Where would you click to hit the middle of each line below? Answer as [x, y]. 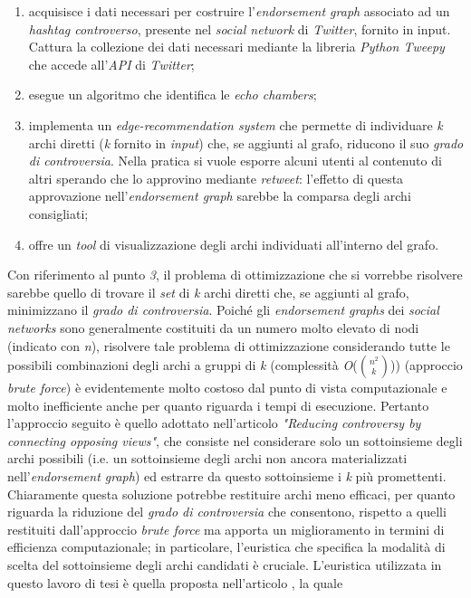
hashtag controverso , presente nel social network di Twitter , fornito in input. [240, 28]
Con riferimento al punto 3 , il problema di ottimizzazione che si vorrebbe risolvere [235, 275]
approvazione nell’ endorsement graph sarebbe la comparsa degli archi [220, 196]
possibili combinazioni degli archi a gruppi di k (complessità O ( [183, 365]
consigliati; [58, 213]
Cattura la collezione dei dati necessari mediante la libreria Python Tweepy [236, 47]
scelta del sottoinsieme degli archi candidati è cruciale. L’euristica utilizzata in [225, 565]
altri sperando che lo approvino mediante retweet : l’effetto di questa [216, 178]
